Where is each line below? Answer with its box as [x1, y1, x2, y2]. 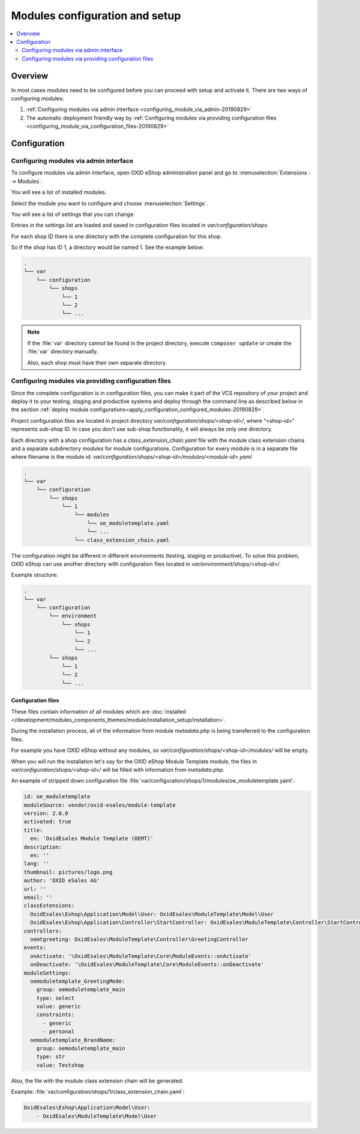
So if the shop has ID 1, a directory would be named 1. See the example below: [11, 243, 205, 251]
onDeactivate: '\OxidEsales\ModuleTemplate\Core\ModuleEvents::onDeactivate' [30, 961, 265, 968]
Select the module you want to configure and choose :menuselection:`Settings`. [11, 200, 208, 207]
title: [23, 826, 43, 834]
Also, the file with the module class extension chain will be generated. [11, 1077, 184, 1084]
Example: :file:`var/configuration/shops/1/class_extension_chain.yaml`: [11, 1088, 185, 1096]
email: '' [23, 894, 53, 901]
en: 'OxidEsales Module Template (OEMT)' [30, 835, 154, 842]
